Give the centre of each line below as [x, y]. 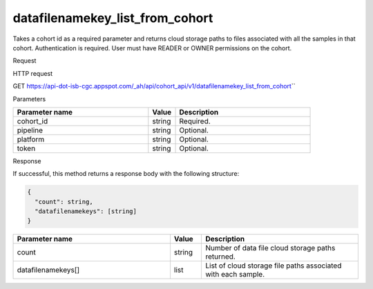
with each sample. [235, 275]
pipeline [30, 130]
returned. [220, 257]
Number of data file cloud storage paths [270, 248]
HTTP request [33, 73]
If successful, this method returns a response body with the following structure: [126, 174]
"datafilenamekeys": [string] [86, 211]
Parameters [29, 99]
